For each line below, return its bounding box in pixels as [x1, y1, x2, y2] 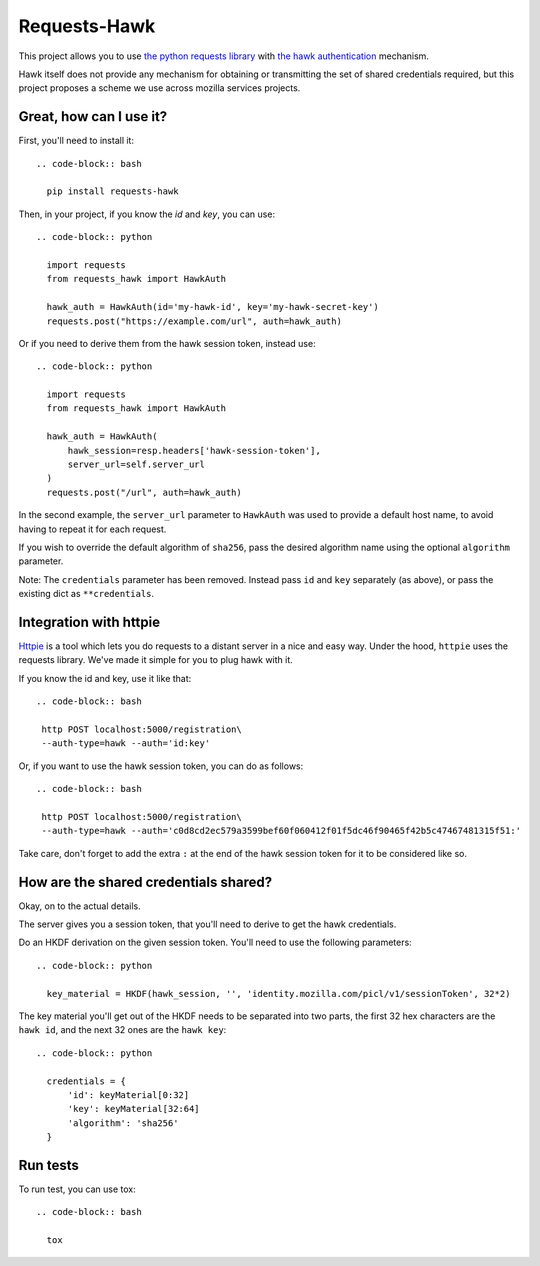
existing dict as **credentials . [18, 588, 155, 600]
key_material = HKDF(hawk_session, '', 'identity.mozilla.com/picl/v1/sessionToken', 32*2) [46, 988, 511, 999]
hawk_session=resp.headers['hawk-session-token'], [67, 445, 322, 456]
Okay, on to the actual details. [18, 900, 141, 912]
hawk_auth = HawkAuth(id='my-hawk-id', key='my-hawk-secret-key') [46, 301, 379, 313]
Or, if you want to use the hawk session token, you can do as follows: [18, 760, 304, 772]
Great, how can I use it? [18, 108, 168, 125]
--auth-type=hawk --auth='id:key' [41, 738, 211, 749]
